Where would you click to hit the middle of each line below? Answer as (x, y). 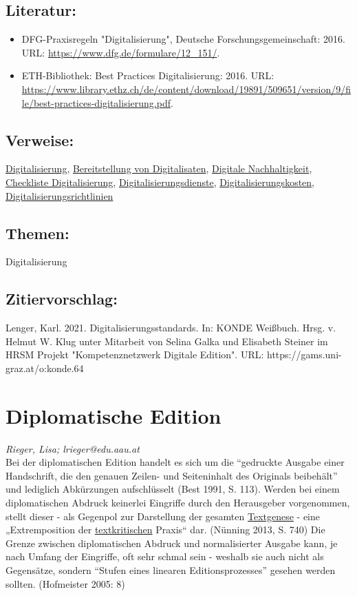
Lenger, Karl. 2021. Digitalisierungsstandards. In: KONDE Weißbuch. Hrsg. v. (171, 328)
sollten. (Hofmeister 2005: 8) (65, 583)
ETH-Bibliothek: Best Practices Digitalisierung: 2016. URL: (148, 75)
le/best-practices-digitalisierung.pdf (96, 102)
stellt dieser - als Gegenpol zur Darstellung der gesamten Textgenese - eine (163, 516)
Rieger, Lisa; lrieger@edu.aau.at (73, 448)
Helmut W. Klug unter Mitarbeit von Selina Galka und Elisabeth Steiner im (167, 341)
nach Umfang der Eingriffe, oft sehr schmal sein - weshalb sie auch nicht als (165, 556)
